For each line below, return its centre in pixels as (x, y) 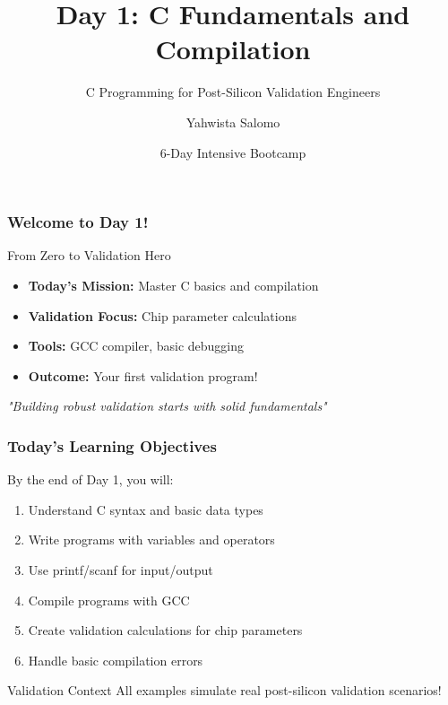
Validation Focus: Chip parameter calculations (162, 315)
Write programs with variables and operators (151, 540)
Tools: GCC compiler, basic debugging (136, 346)
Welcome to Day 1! (78, 222)
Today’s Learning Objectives (112, 445)
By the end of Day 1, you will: (90, 479)
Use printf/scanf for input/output (121, 569)
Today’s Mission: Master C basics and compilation (173, 285)
